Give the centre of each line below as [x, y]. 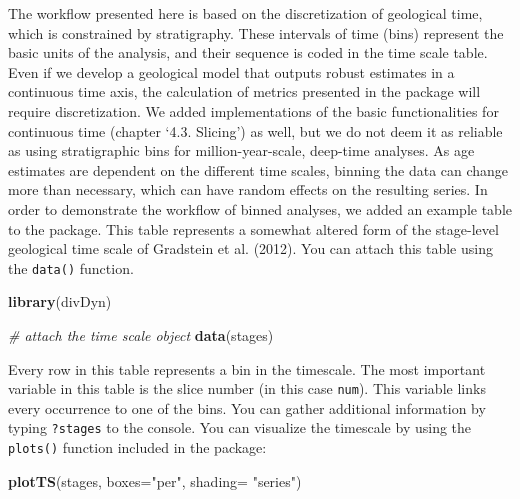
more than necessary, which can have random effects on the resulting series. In [248, 189]
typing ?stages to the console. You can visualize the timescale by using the [240, 427]
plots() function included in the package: [137, 447]
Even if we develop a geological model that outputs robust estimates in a [231, 71]
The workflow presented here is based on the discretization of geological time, [245, 13]
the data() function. [71, 267]
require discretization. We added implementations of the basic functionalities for [253, 110]
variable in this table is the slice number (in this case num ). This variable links [247, 388]
